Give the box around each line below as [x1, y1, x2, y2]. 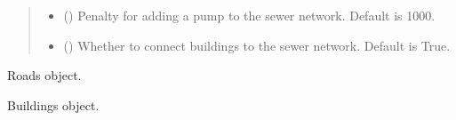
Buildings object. [7, 95, 100, 114]
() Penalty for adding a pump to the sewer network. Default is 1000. [63, 6, 436, 24]
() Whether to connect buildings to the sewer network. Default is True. [63, 36, 451, 54]
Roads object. [7, 66, 82, 84]
